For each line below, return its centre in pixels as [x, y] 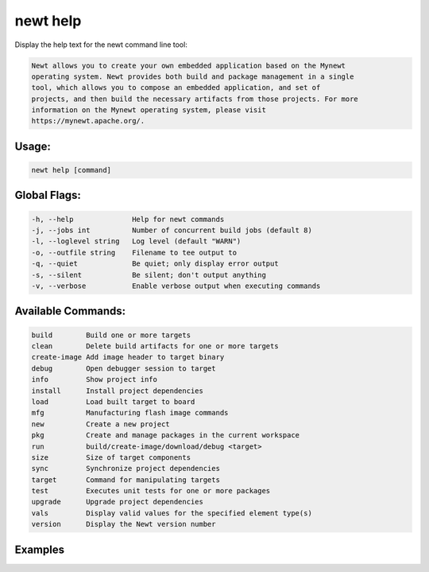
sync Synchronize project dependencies [126, 469]
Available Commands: [70, 311]
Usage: [33, 146]
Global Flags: [48, 195]
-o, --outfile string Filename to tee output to [134, 252]
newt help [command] [71, 170]
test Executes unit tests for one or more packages [151, 491]
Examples [40, 549]
